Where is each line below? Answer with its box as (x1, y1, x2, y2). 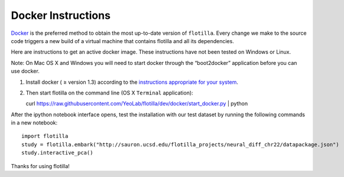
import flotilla (21, 133, 69, 140)
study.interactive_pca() (21, 149, 93, 156)
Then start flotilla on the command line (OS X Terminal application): (25, 89, 193, 96)
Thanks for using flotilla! (11, 162, 70, 169)
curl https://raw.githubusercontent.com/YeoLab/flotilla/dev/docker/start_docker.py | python (25, 100, 248, 107)
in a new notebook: (11, 119, 58, 126)
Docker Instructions (11, 9, 111, 22)
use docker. (11, 68, 40, 75)
